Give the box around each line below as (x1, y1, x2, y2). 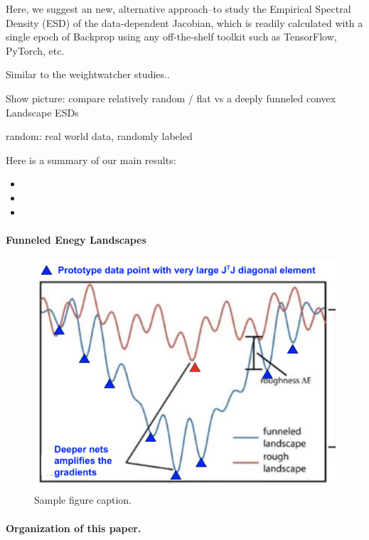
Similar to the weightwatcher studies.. (6, 67, 170, 82)
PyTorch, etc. (6, 43, 65, 58)
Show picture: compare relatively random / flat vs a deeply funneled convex (6, 90, 336, 105)
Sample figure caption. (34, 492, 132, 507)
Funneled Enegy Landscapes (6, 232, 146, 247)
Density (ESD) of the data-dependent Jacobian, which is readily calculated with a (6, 15, 363, 30)
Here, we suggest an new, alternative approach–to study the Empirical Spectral (6, 1, 351, 16)
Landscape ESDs (6, 104, 79, 119)
